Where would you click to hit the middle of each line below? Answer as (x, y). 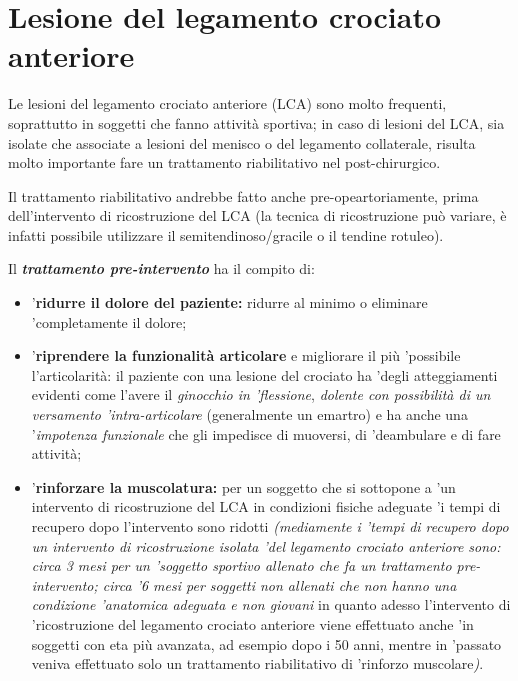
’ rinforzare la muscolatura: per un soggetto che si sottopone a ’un (243, 486)
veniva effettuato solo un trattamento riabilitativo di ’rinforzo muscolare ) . (257, 663)
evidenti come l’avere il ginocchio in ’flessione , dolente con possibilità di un (261, 394)
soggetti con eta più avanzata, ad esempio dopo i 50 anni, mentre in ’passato (266, 643)
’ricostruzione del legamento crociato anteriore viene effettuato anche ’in (252, 623)
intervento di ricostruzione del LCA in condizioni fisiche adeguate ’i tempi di (266, 506)
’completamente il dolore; (109, 321)
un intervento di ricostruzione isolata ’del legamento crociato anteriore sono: (266, 545)
